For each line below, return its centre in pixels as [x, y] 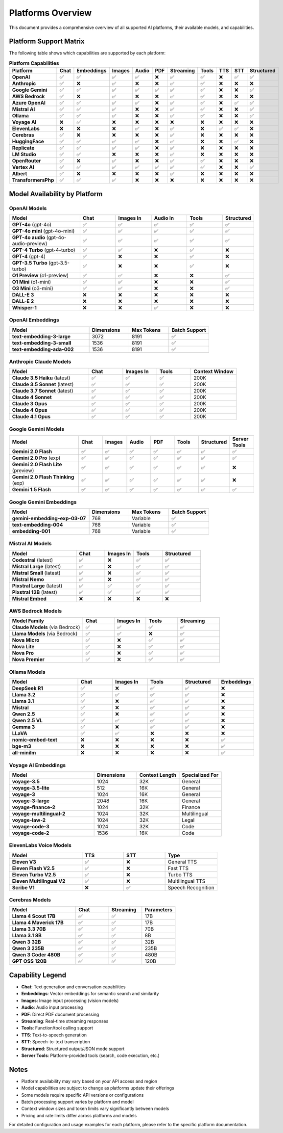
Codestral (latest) [33, 560]
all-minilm [24, 753]
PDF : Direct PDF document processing [60, 1014]
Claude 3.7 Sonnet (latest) [43, 391]
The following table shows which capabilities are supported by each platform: [87, 53]
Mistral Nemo [28, 579]
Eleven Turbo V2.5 [34, 874]
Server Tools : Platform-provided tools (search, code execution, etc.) [90, 1055]
